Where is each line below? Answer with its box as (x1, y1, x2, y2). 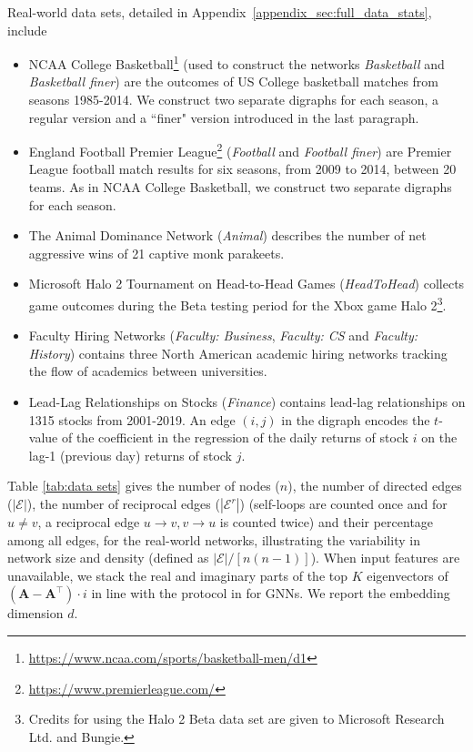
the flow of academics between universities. (28, 361, 267, 381)
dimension (7, 604, 64, 623)
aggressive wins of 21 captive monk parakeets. (28, 243, 285, 262)
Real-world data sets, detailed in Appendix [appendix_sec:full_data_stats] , (7, 3, 432, 21)
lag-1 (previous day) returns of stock (28, 445, 232, 464)
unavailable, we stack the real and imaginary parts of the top (7, 565, 347, 584)
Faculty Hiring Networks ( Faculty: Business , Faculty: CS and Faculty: (28, 326, 418, 345)
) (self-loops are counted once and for (239, 494, 448, 513)
